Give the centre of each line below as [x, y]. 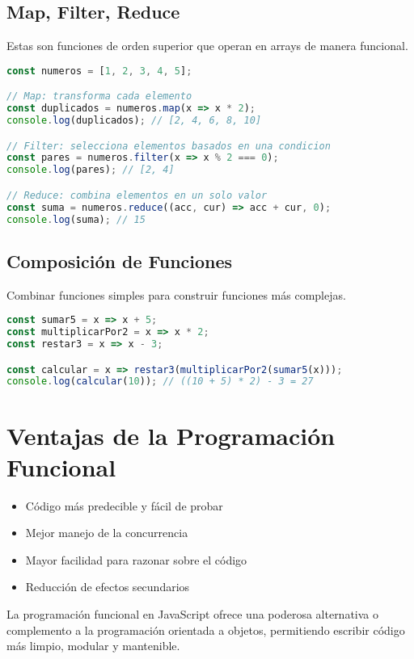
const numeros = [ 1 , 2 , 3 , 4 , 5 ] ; [99, 71]
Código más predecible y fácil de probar [124, 505]
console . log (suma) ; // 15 [76, 219]
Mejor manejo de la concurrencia [107, 533]
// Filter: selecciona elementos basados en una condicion [169, 146]
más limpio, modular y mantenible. [93, 646]
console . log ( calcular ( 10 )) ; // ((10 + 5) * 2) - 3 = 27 [160, 382]
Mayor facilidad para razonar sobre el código [136, 559]
